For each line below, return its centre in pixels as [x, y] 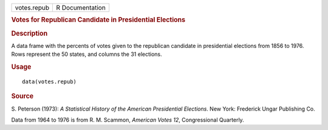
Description [29, 33]
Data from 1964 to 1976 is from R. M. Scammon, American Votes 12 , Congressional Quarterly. [128, 120]
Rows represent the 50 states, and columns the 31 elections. [87, 54]
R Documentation [81, 8]
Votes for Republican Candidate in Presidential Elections [98, 20]
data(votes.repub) [50, 81]
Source [22, 96]
